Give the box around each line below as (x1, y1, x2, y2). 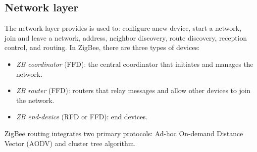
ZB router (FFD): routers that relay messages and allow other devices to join (16, 85, 251, 96)
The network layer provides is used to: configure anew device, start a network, (4, 23, 242, 33)
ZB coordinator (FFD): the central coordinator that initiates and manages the (16, 58, 254, 69)
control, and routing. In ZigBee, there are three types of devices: (4, 42, 200, 52)
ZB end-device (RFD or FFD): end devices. (16, 111, 148, 122)
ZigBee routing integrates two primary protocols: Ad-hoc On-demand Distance (4, 128, 243, 138)
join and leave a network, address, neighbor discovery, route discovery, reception (4, 32, 247, 43)
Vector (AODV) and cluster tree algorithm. (4, 138, 136, 148)
